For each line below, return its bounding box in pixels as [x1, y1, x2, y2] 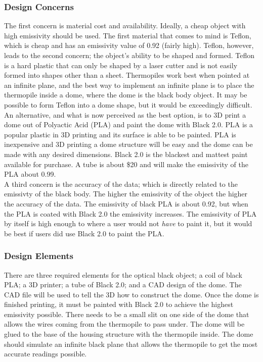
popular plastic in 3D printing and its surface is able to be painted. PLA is [4, 129, 236, 139]
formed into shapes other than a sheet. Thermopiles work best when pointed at [4, 70, 250, 80]
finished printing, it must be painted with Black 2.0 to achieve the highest [4, 299, 234, 309]
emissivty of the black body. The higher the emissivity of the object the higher [4, 188, 248, 199]
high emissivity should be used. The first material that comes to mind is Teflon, [4, 30, 251, 40]
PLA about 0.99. [4, 169, 56, 179]
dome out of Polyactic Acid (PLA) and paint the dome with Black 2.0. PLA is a [4, 119, 253, 130]
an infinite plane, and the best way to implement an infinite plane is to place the [4, 79, 254, 90]
